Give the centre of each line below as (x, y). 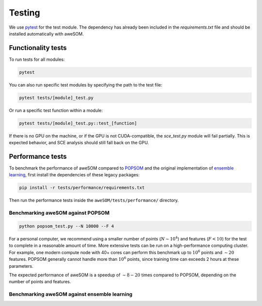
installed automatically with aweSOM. (46, 34)
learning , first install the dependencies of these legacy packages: (74, 175)
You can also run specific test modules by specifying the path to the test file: (86, 85)
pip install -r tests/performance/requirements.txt (82, 188)
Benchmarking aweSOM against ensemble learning (71, 294)
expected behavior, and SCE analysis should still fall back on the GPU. (79, 143)
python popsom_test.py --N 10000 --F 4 (66, 226)
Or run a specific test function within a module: (56, 110)
